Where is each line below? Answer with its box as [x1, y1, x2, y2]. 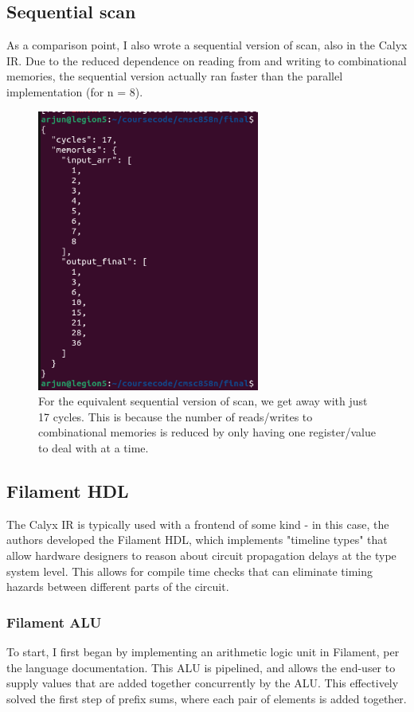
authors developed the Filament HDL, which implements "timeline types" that [6, 531, 388, 548]
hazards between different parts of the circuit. [6, 578, 229, 595]
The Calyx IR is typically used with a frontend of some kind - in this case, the [6, 515, 389, 532]
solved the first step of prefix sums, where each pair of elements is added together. [6, 690, 407, 706]
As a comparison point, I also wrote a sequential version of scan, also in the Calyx [6, 37, 408, 53]
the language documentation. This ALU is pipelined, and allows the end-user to [6, 659, 396, 675]
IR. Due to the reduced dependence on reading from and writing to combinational [6, 52, 407, 68]
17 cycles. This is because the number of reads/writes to [38, 408, 313, 424]
